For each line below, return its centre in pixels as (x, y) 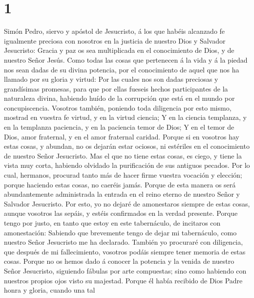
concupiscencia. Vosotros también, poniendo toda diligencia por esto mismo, (118, 107)
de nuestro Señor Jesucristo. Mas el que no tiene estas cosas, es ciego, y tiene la (123, 155)
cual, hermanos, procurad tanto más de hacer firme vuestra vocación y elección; (123, 175)
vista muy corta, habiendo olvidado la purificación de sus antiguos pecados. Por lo (127, 165)
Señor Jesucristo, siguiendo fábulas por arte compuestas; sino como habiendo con (125, 270)
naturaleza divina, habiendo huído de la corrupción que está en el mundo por (119, 98)
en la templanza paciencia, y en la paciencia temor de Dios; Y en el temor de (119, 127)
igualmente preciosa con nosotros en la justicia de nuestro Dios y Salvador (115, 40)
